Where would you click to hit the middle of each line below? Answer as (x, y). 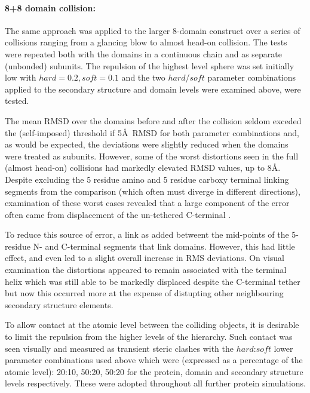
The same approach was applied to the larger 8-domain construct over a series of (153, 30)
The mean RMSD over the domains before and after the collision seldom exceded (153, 120)
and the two (143, 77)
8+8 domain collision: (50, 7)
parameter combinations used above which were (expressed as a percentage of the (154, 360)
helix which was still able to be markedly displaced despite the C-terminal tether (153, 281)
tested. (17, 101)
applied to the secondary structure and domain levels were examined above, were (153, 89)
